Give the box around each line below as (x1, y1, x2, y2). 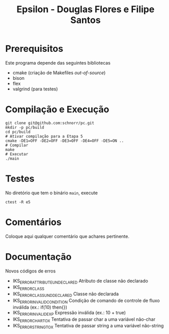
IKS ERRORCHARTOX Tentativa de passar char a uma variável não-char (12, 316, 156, 323)
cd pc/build (5, 129, 31, 134)
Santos (70, 14, 101, 26)
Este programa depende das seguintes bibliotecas (5, 59, 111, 66)
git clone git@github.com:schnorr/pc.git (5, 120, 95, 126)
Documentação (5, 251, 72, 262)
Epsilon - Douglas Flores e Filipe (16, 4, 155, 15)
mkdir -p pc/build (5, 125, 44, 130)
